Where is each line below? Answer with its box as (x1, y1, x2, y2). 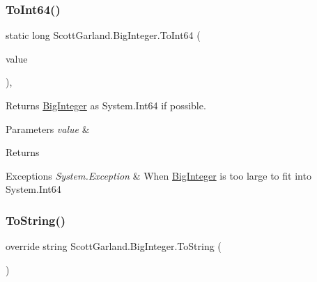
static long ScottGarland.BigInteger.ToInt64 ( (6, 28, 201, 42)
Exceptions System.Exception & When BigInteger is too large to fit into (6, 168, 311, 182)
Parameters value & (6, 121, 90, 136)
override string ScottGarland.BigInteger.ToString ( (6, 239, 222, 253)
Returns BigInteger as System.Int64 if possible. (6, 98, 206, 112)
